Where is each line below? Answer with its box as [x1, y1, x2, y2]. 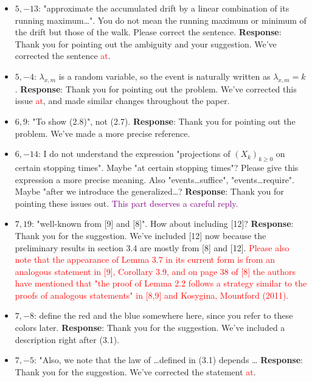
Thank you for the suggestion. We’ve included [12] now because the [15, 229, 266, 241]
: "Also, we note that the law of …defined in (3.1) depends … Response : [33, 353, 303, 366]
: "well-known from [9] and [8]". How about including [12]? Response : [32, 217, 294, 230]
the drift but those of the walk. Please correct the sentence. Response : [15, 26, 282, 38]
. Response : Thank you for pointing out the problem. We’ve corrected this [15, 82, 297, 95]
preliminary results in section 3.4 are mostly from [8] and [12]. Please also [15, 241, 289, 254]
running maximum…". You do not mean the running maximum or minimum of [15, 13, 307, 26]
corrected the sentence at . [15, 49, 111, 62]
